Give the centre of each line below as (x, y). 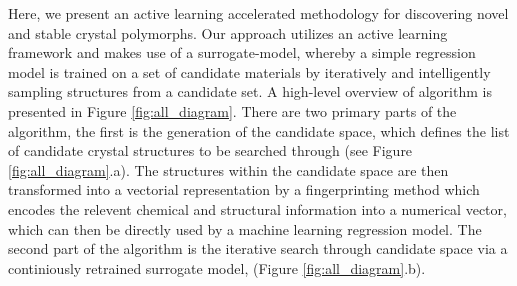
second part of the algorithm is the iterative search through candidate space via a (258, 248)
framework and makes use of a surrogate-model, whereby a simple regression (242, 52)
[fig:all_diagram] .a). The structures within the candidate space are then (228, 169)
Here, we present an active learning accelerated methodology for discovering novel (258, 13)
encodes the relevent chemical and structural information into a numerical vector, (257, 208)
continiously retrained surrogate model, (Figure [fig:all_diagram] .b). (217, 267)
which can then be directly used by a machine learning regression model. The (245, 228)
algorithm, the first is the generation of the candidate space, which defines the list (259, 130)
